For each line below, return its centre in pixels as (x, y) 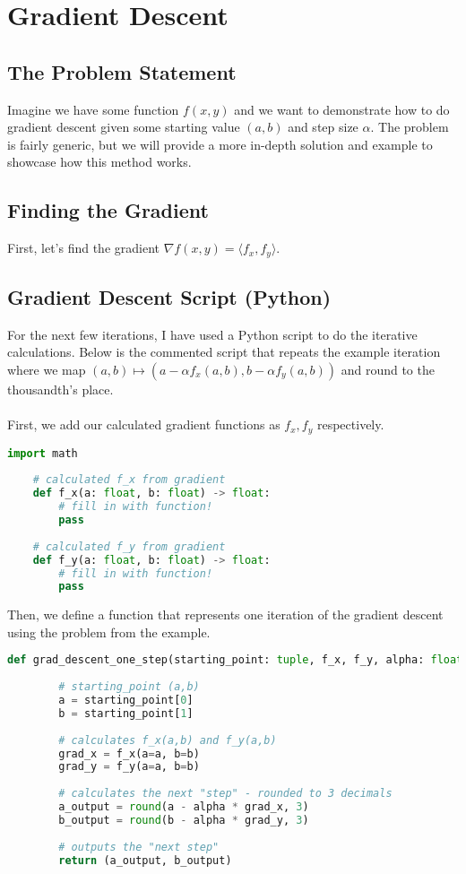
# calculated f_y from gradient (129, 546)
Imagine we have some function (93, 109)
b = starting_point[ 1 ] (126, 713)
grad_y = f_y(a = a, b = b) (129, 767)
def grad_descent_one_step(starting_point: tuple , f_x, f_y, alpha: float (235, 660)
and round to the (388, 369)
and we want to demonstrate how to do (342, 109)
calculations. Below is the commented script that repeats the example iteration (224, 352)
